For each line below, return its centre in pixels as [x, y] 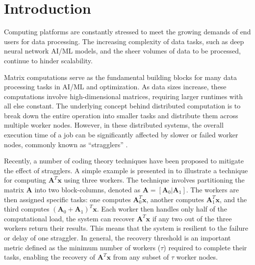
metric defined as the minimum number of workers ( [82, 247]
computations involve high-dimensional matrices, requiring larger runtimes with [124, 96]
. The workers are [212, 190]
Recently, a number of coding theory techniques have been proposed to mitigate [124, 161]
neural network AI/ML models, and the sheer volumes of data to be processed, [122, 51]
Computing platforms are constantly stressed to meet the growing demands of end [127, 32]
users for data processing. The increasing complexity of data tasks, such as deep [124, 41]
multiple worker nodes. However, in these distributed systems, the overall [114, 125]
